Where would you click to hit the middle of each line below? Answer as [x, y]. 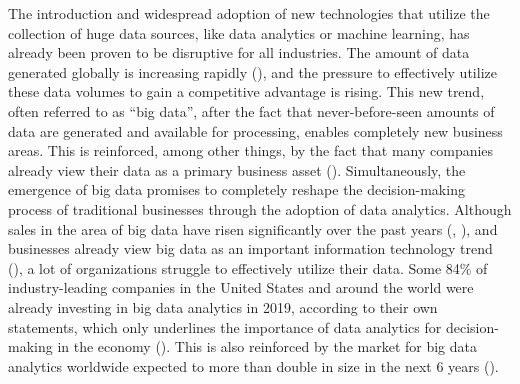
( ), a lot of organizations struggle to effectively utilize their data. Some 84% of [248, 267]
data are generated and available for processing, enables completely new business [255, 130]
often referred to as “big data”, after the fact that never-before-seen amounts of [251, 110]
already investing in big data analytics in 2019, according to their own [223, 306]
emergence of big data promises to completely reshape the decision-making [236, 189]
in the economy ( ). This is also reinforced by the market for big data [267, 346]
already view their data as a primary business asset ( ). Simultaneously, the [237, 169]
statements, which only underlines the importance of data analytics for [225, 326]
